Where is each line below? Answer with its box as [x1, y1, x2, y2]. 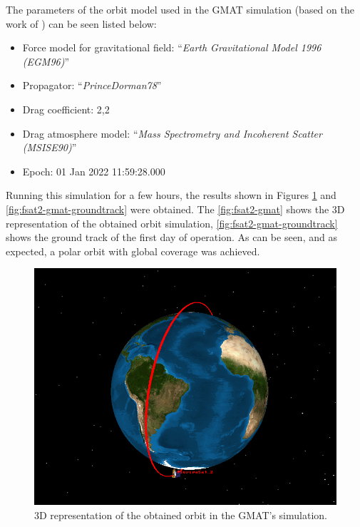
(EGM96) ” [22, 53, 70, 68]
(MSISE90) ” [22, 140, 77, 155]
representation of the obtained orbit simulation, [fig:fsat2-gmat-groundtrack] [6, 215, 338, 230]
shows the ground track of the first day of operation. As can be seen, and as [6, 230, 337, 245]
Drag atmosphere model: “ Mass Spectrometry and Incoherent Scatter [22, 126, 322, 140]
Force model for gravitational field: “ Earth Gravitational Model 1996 [22, 40, 322, 55]
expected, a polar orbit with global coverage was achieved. [6, 243, 260, 258]
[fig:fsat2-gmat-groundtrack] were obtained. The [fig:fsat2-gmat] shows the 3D [6, 201, 345, 216]
